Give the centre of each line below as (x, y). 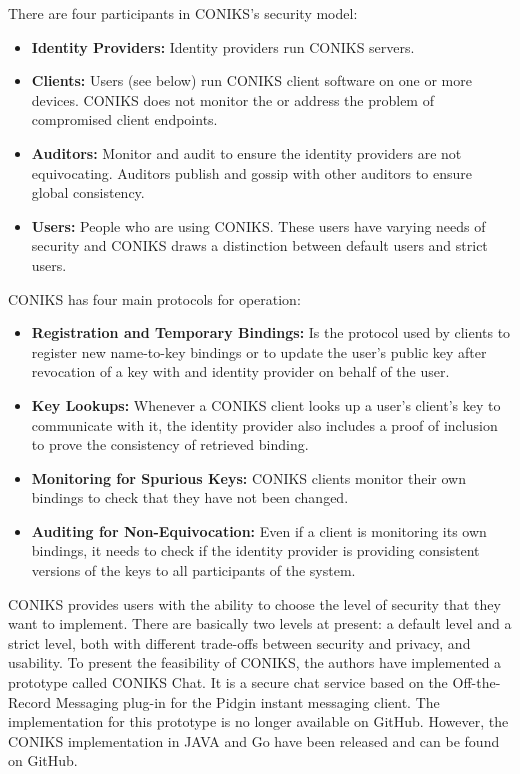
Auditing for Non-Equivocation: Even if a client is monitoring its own (259, 530)
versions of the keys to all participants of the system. (193, 570)
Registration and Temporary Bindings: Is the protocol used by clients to (271, 332)
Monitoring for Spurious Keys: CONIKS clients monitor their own (248, 477)
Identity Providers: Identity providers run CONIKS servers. (223, 46)
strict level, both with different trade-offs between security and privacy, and (239, 642)
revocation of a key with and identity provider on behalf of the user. (240, 371)
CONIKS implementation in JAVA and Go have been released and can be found (254, 740)
